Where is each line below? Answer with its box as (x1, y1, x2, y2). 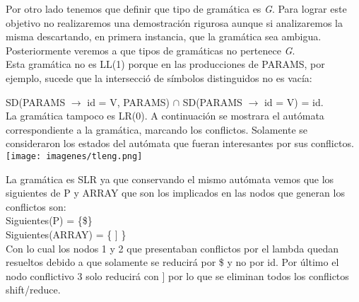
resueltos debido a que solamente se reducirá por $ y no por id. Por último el (6, 255, 339, 269)
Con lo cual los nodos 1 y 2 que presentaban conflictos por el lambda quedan (6, 240, 339, 255)
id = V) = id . (264, 94, 324, 109)
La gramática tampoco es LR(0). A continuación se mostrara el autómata (6, 108, 324, 123)
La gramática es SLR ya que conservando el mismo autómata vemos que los (6, 171, 334, 186)
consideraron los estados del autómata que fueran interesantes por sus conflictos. (6, 136, 354, 151)
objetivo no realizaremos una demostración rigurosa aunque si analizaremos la (6, 15, 343, 30)
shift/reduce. (6, 282, 61, 297)
